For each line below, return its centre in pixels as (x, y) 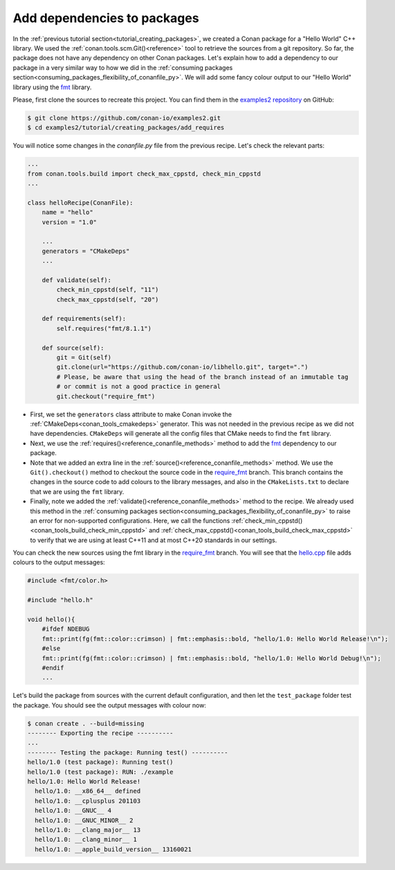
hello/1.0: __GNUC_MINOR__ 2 (84, 820)
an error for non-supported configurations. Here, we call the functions (130, 520)
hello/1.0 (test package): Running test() (100, 762)
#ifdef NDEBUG (66, 629)
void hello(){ (51, 619)
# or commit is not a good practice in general (139, 387)
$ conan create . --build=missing (86, 723)
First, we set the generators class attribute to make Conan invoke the (131, 414)
